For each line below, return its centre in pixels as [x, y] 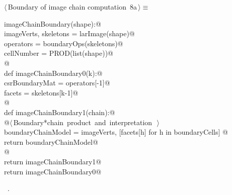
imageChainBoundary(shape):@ [53, 23]
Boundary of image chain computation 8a [72, 7]
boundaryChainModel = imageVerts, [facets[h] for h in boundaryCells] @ [116, 132]
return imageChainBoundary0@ [53, 171]
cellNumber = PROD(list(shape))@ [59, 53]
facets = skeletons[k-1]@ [41, 92]
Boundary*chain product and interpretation [83, 122]
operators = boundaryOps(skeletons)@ [64, 43]
